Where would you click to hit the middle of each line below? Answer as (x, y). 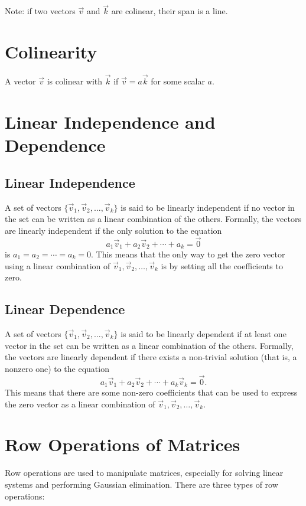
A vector (20, 81)
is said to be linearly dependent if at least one (204, 333)
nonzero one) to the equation (57, 368)
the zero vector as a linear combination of (80, 404)
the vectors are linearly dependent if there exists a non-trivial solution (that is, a (151, 357)
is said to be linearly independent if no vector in (208, 207)
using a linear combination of (58, 265)
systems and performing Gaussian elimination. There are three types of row (141, 484)
